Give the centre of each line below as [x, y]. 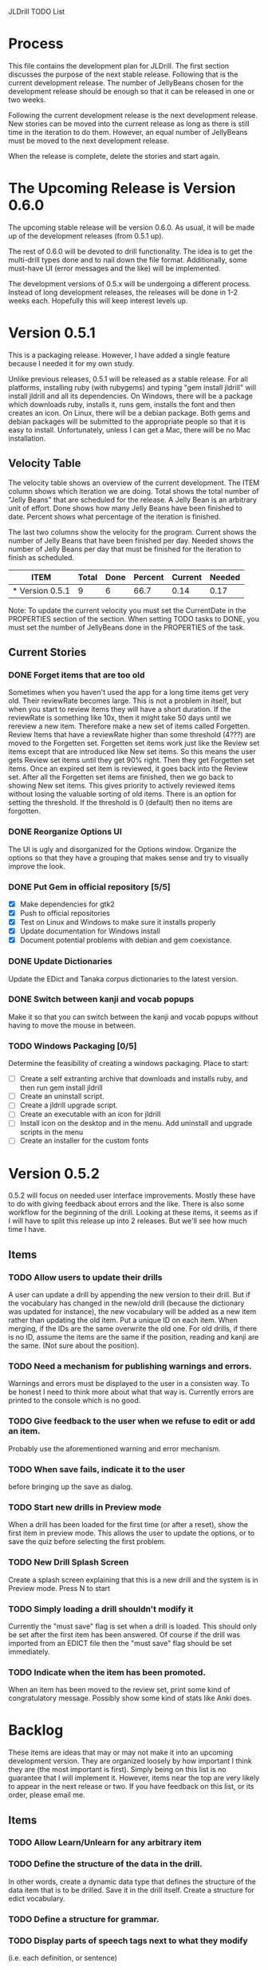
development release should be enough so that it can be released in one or [132, 91]
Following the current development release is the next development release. [133, 115]
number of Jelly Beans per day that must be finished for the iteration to [125, 549]
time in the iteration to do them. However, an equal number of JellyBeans [128, 132]
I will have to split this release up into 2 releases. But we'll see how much [128, 1221]
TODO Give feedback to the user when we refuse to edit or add [132, 1421]
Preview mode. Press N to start [59, 1588]
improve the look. [37, 866]
